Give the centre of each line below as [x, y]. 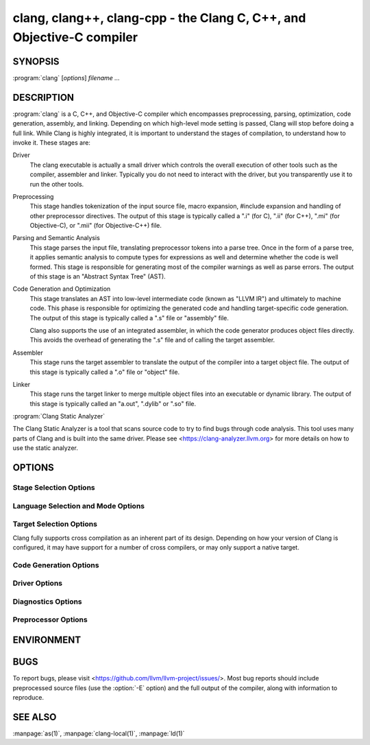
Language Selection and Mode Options [79, 506]
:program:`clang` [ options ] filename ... [66, 78]
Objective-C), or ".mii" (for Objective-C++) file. [96, 226]
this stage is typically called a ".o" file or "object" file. [105, 372]
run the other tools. [57, 184]
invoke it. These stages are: [51, 142]
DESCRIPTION [44, 97]
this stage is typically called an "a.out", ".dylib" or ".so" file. [113, 403]
